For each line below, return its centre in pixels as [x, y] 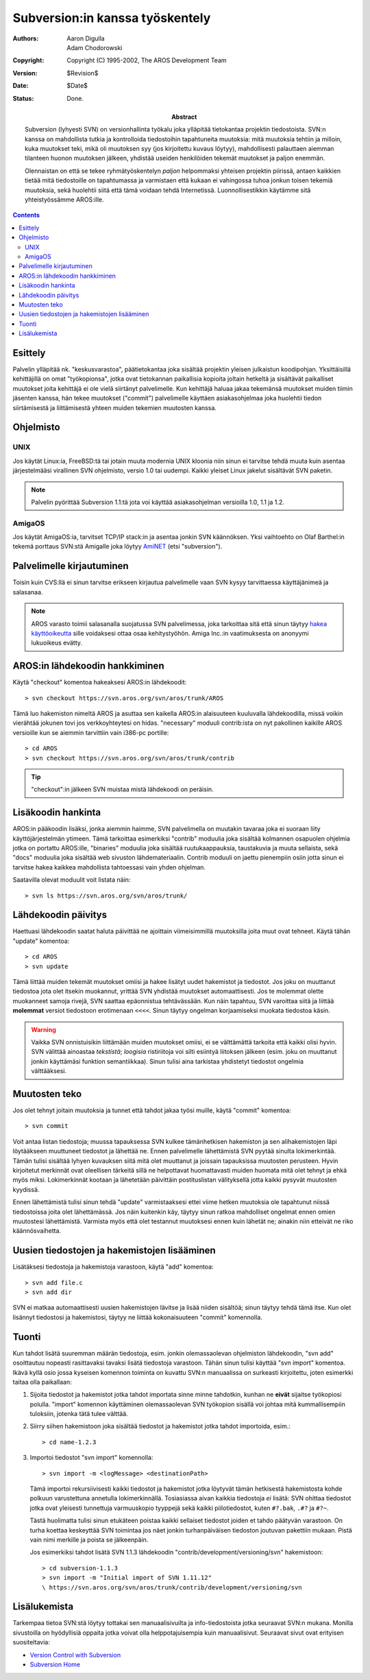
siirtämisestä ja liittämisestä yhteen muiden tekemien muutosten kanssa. [115, 407]
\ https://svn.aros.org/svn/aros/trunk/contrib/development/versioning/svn [172, 1587]
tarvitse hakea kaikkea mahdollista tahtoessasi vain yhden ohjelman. [109, 867]
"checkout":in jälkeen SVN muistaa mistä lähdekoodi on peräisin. [122, 789]
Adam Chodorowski [95, 47]
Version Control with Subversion [75, 1655]
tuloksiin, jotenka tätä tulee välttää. [79, 1414]
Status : [23, 98]
